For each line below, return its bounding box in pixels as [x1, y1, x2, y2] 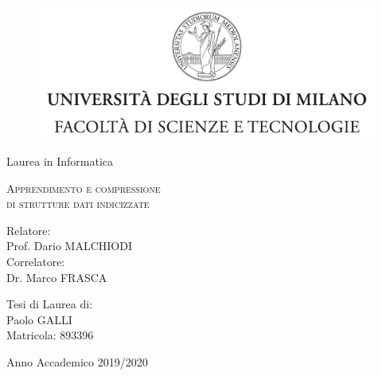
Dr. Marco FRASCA [6, 268, 107, 285]
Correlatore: [6, 253, 65, 270]
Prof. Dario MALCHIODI [6, 237, 132, 254]
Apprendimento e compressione [6, 179, 161, 196]
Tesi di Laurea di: [6, 296, 93, 312]
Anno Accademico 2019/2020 [6, 353, 148, 370]
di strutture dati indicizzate [6, 195, 150, 212]
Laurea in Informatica [6, 153, 114, 170]
